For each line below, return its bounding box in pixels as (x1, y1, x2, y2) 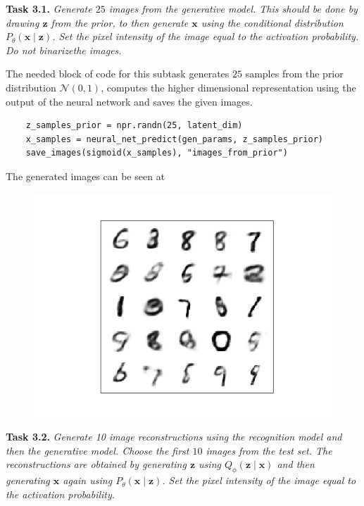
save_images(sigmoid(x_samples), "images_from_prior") (25, 148, 288, 158)
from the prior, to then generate (51, 15, 189, 30)
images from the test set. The (206, 443, 332, 457)
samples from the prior (245, 66, 344, 81)
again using (63, 473, 113, 488)
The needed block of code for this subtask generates (6, 66, 230, 81)
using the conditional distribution (201, 15, 344, 30)
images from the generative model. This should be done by (108, 1, 358, 15)
